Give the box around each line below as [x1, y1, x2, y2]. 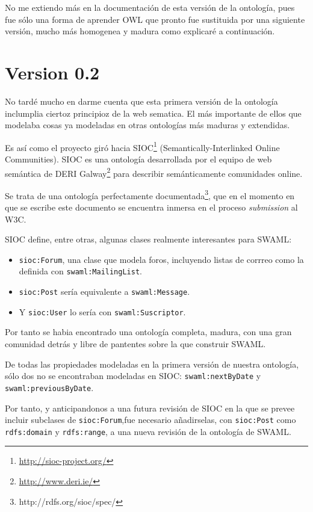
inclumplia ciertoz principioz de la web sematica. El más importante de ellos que [5, 106, 302, 119]
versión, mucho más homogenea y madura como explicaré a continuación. [5, 25, 275, 37]
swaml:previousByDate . [5, 381, 94, 393]
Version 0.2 [5, 60, 100, 84]
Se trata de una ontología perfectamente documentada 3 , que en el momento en [5, 187, 295, 202]
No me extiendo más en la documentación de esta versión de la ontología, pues [5, 1, 295, 13]
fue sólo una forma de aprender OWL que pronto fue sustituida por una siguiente [5, 13, 305, 25]
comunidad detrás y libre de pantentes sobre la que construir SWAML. [5, 338, 266, 350]
